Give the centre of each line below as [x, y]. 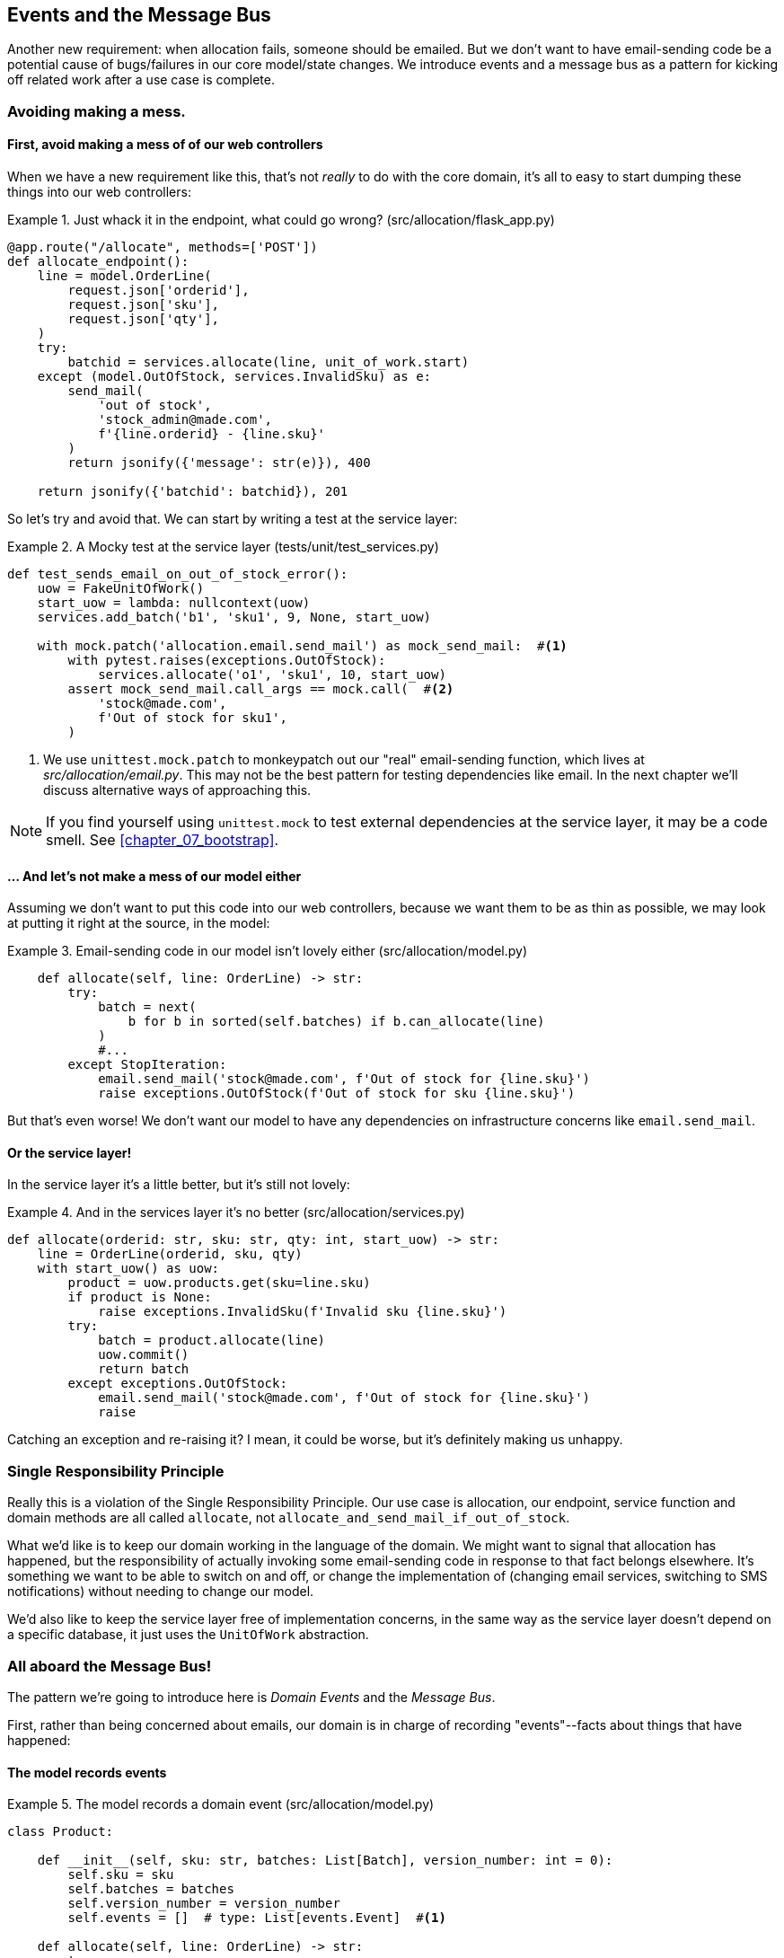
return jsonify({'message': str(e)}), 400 [219, 463]
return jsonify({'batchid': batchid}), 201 [193, 492]
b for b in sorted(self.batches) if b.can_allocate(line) [336, 1022]
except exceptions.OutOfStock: [177, 1384]
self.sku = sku [121, 1875]
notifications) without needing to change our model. [161, 1592]
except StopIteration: [147, 1065]
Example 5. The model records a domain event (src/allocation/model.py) [221, 1804]
